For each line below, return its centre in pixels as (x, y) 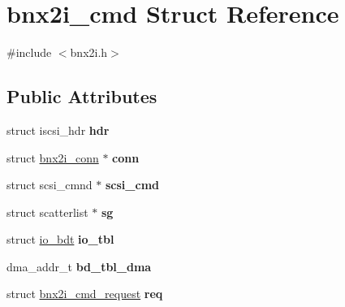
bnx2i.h (89, 52)
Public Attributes (82, 96)
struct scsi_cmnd (50, 185)
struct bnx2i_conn (53, 157)
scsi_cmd (132, 185)
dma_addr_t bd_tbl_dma (79, 266)
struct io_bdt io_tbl (60, 239)
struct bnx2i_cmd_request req (85, 294)
